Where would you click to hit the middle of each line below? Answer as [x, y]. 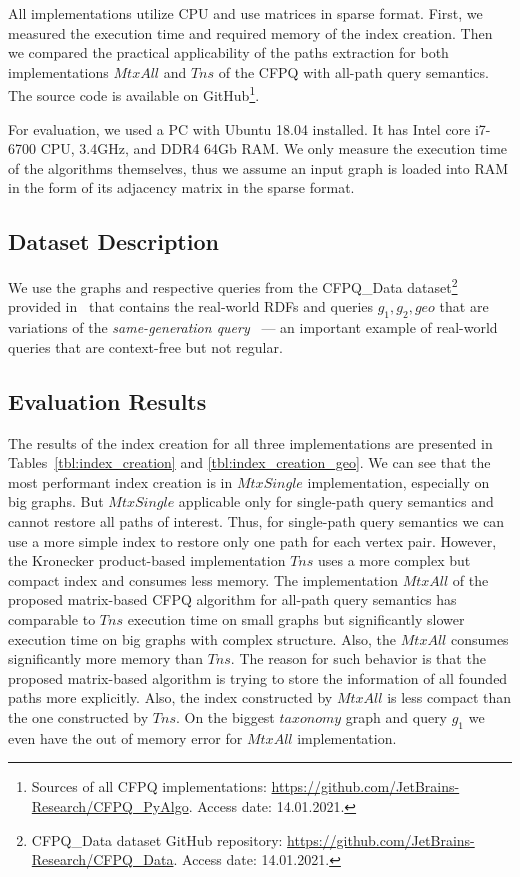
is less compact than [449, 697]
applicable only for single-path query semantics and [336, 501]
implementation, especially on [398, 481]
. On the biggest [225, 716]
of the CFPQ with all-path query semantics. [353, 71]
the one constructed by [78, 716]
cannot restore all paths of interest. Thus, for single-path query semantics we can [256, 521]
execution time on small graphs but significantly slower [296, 618]
